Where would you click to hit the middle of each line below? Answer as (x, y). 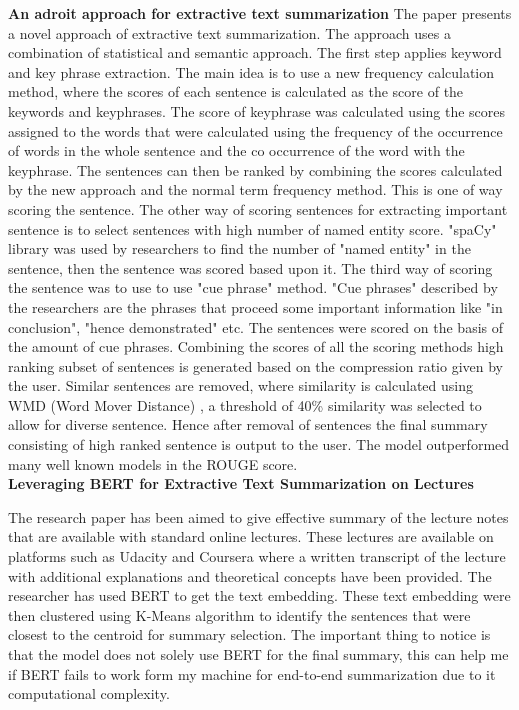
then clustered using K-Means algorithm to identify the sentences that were (239, 614)
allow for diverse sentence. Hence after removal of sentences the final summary (248, 424)
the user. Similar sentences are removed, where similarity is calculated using (240, 385)
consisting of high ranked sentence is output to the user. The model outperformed (259, 444)
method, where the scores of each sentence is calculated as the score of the (236, 91)
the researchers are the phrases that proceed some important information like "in (255, 306)
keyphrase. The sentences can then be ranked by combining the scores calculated (255, 169)
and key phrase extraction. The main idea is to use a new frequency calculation (251, 71)
